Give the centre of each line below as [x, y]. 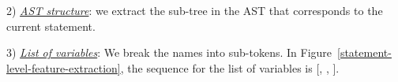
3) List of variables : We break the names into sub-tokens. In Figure [169, 52]
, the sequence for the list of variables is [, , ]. [230, 67]
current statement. [51, 26]
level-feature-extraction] [64, 67]
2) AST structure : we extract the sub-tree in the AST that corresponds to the [195, 10]
